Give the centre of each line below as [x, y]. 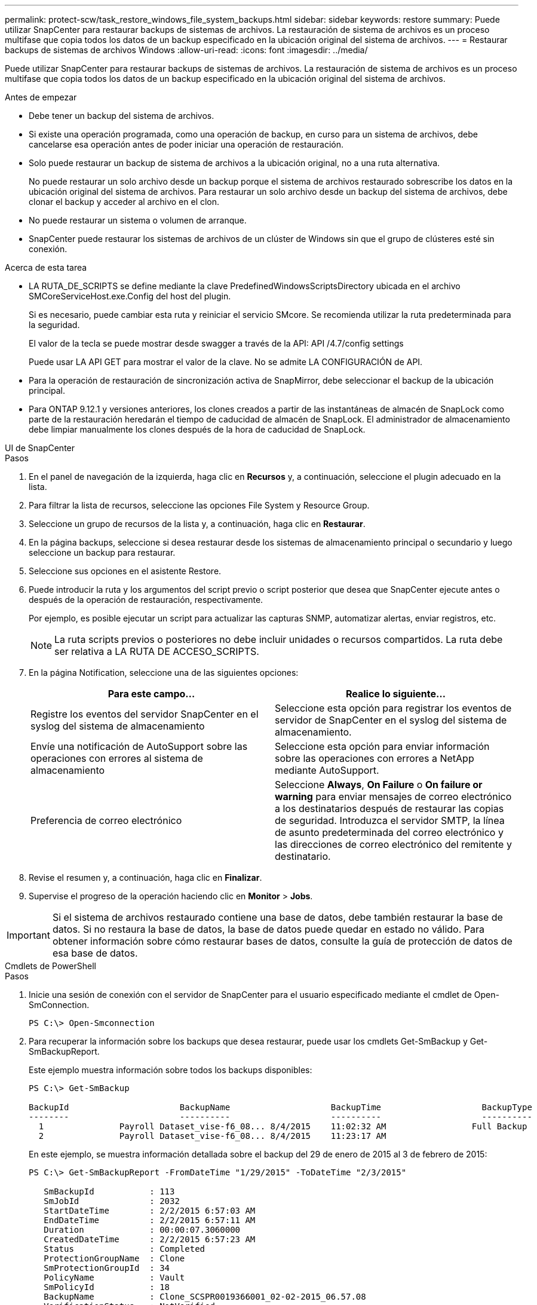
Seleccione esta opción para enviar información [382, 746]
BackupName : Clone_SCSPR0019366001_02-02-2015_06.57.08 [205, 1297]
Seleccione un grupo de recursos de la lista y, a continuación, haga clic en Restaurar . [197, 524]
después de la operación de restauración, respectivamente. [146, 600]
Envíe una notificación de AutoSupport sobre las [139, 746]
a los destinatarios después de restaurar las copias [389, 808]
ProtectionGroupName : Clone [114, 1258]
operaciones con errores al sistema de [117, 758]
